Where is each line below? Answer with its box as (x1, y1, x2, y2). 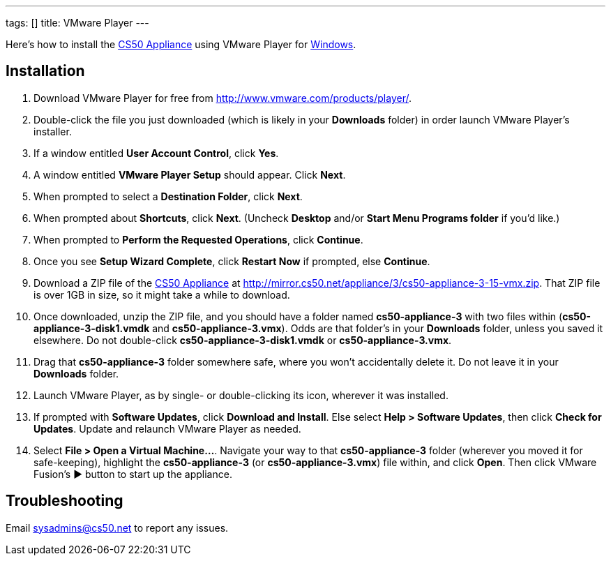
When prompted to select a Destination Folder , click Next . (33, 190, 303, 202)
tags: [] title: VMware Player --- (6, 17, 149, 29)
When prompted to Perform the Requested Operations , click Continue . (33, 233, 363, 246)
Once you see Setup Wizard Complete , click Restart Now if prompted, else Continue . (33, 255, 430, 267)
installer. (33, 125, 72, 137)
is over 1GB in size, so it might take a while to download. (33, 288, 290, 301)
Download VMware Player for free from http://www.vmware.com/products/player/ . (33, 91, 412, 104)
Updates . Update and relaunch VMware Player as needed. (33, 422, 301, 435)
